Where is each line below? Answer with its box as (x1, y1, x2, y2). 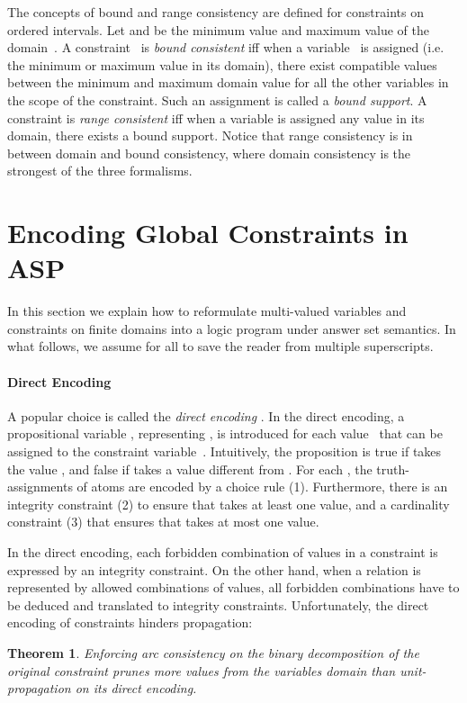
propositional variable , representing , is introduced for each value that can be (7, 424, 443, 443)
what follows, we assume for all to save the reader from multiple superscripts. (7, 337, 434, 356)
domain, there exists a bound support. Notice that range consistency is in (7, 126, 413, 145)
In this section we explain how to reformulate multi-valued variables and (7, 302, 407, 320)
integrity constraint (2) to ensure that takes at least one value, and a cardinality (7, 494, 450, 513)
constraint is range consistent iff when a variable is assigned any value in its (7, 108, 425, 127)
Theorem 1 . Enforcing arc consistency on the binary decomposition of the (7, 643, 419, 662)
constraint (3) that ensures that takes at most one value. (7, 512, 319, 531)
